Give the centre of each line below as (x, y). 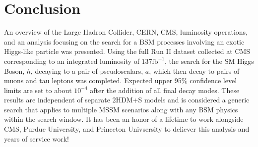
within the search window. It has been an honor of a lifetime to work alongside (124, 119)
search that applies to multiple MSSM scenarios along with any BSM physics (121, 109)
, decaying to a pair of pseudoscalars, (87, 71)
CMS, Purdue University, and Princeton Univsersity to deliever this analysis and (127, 129)
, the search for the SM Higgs (209, 61)
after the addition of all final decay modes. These (165, 90)
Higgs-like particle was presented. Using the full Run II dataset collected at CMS (127, 51)
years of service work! (36, 138)
